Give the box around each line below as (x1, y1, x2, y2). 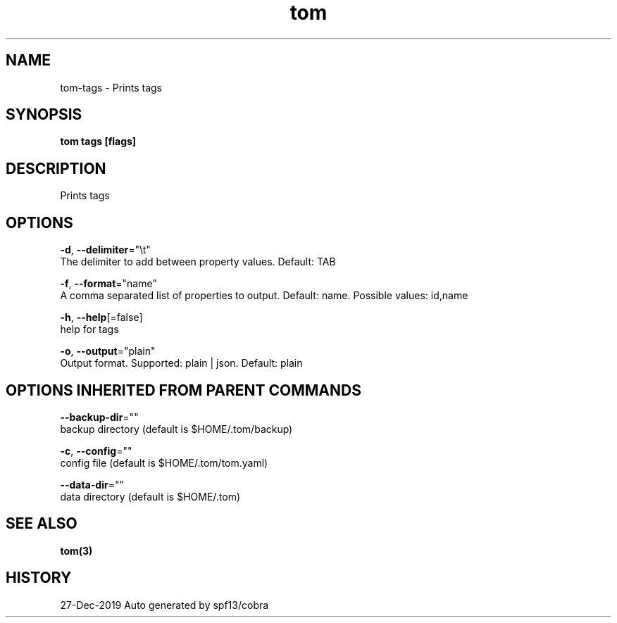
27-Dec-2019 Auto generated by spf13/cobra (60, 598, 269, 611)
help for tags (60, 323, 119, 336)
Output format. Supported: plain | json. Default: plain (60, 357, 303, 370)
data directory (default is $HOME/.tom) (60, 490, 241, 503)
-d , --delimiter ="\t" (60, 244, 151, 256)
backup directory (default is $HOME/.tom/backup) (60, 422, 293, 435)
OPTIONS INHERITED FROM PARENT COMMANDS (6, 381, 361, 399)
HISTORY (6, 569, 72, 587)
